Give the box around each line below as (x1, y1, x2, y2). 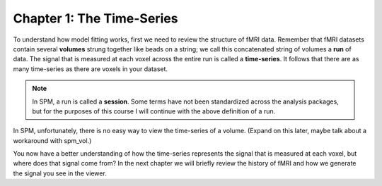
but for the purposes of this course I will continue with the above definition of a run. (32, 106, 276, 116)
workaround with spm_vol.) (13, 136, 92, 144)
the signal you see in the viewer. (13, 169, 108, 178)
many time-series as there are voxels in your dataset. (13, 64, 168, 73)
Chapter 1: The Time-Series (13, 11, 178, 26)
